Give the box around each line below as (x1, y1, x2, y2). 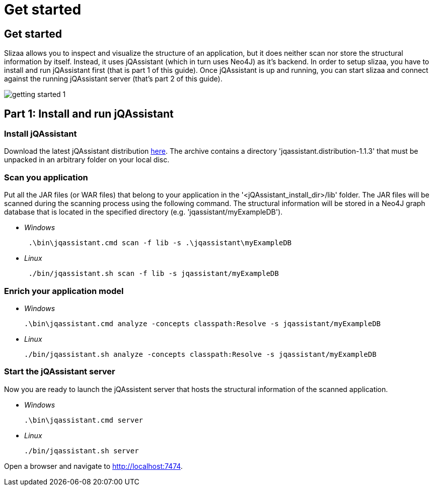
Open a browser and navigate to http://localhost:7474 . (4, 461, 183, 470)
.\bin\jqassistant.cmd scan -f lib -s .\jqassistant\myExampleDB (28, 239, 292, 247)
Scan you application (4, 172, 88, 182)
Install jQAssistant (4, 129, 77, 139)
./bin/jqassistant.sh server (24, 446, 139, 455)
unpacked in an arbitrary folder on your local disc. (4, 155, 170, 164)
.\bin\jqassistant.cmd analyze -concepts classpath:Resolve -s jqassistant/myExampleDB (24, 319, 381, 328)
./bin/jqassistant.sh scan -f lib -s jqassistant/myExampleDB (28, 269, 279, 278)
